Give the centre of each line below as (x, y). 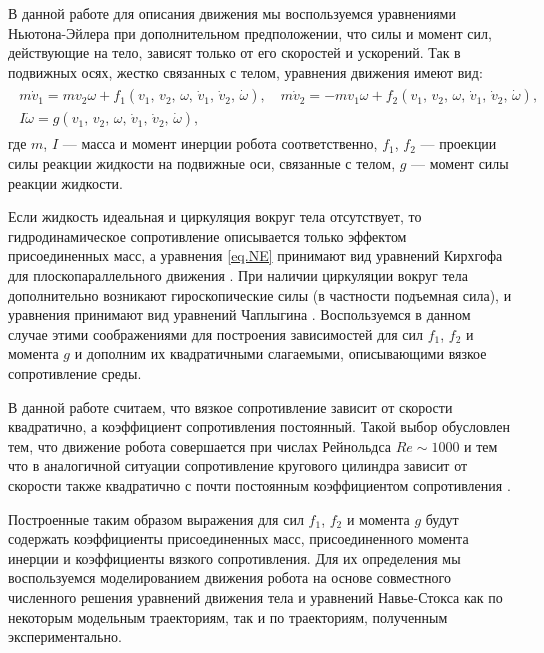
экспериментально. (65, 636)
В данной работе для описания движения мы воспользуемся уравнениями (232, 13)
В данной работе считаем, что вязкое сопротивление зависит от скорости (230, 406)
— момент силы (460, 163)
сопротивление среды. (75, 373)
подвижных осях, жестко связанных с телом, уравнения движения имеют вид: (245, 71)
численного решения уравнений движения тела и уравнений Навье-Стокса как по (255, 596)
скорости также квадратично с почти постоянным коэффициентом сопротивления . (259, 484)
